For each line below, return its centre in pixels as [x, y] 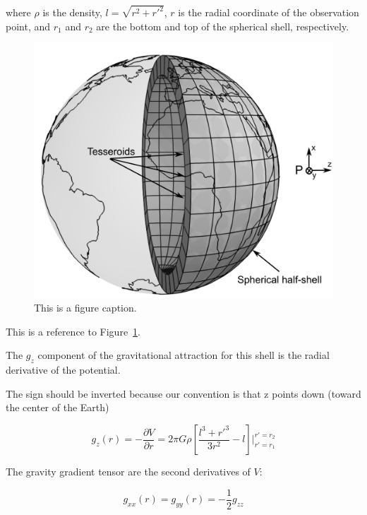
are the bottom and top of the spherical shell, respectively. [223, 26]
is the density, [72, 12]
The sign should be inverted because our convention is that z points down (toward [183, 393]
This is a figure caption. [85, 308]
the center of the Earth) [58, 407]
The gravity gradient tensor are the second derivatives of [128, 472]
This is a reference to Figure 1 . [73, 331]
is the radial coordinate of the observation [269, 12]
